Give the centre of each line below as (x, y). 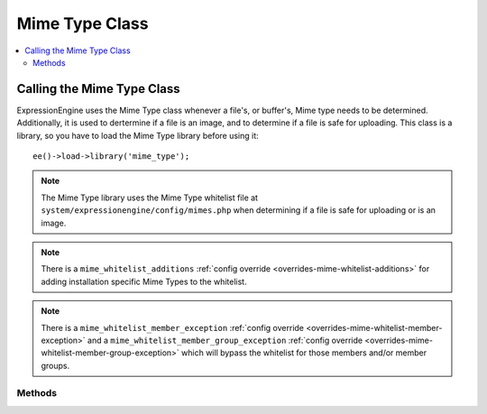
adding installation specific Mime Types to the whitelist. (144, 281)
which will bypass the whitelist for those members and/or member (304, 353)
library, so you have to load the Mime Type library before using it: (138, 135)
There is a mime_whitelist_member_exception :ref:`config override (173, 327)
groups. (55, 365)
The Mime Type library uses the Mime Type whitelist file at (150, 198)
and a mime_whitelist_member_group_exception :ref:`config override (225, 340)
